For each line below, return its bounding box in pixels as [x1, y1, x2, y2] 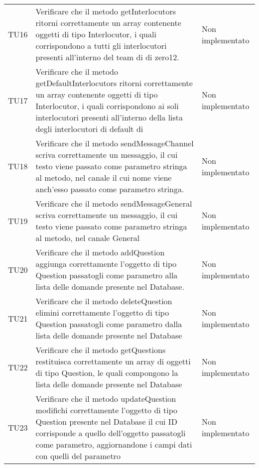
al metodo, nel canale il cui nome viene [35, 172, 172, 183]
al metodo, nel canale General [35, 232, 140, 243]
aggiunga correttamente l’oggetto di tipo [35, 258, 177, 269]
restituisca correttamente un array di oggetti [35, 355, 191, 367]
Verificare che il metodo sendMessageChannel [35, 137, 194, 149]
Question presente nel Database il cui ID [35, 416, 177, 427]
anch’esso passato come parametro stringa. [35, 183, 184, 195]
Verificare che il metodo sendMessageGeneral [35, 198, 192, 209]
